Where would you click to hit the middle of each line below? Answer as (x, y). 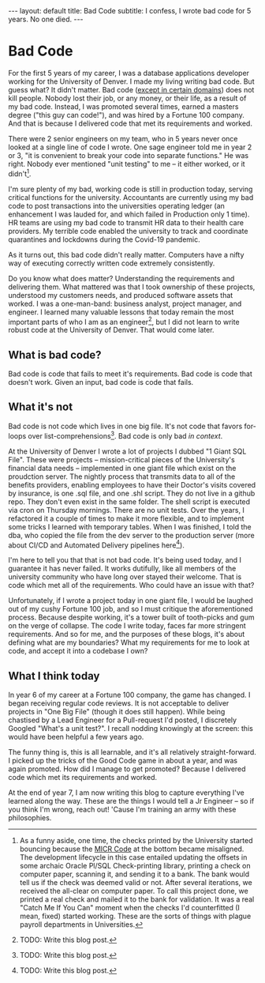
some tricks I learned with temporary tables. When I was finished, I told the (130, 526)
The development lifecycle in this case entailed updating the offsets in (133, 857)
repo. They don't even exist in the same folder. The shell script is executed (129, 501)
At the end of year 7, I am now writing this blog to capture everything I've (126, 793)
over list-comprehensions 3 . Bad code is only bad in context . (125, 435)
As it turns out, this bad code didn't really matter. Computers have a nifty (126, 254)
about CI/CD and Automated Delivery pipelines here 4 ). (97, 544)
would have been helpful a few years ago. (76, 737)
